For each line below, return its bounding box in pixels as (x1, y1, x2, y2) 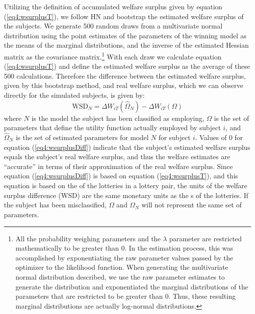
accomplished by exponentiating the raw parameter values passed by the (15, 252, 233, 262)
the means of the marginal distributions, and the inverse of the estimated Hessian (4, 40, 249, 50)
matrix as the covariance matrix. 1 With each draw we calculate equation (4, 50, 222, 61)
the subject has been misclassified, (4, 200, 107, 210)
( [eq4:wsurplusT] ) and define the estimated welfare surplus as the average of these (4, 61, 250, 71)
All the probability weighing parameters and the (15, 233, 161, 243)
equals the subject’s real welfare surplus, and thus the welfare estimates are (4, 151, 230, 162)
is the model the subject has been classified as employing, (31, 113, 204, 123)
